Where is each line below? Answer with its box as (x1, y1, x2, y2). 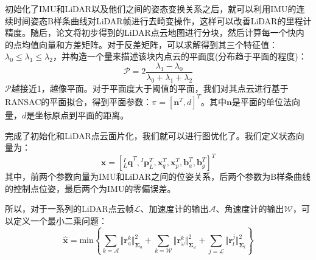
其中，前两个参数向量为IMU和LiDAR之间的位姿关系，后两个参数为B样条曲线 (5, 170, 311, 183)
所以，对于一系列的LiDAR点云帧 (5, 202, 134, 215)
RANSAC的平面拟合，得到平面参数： (5, 95, 152, 108)
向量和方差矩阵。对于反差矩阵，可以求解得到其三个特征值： (38, 38, 278, 50)
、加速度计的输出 (140, 202, 209, 215)
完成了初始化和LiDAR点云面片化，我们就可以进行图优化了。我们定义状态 (5, 129, 296, 142)
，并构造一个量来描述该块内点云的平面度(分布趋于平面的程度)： (52, 50, 307, 63)
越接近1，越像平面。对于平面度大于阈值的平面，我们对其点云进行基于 (11, 81, 289, 94)
